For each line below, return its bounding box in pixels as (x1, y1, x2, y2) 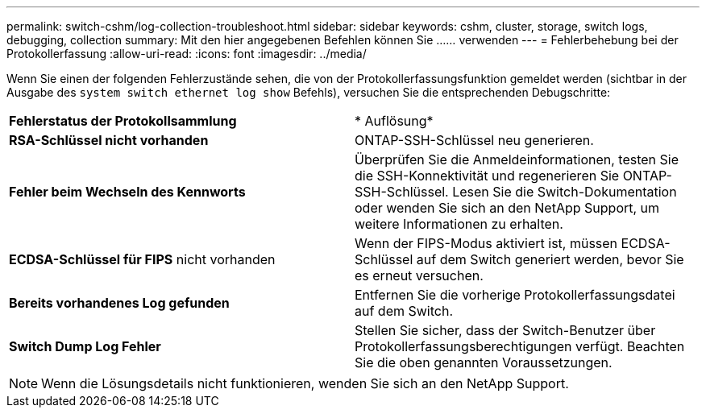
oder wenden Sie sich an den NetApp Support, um (355, 200, 660, 216)
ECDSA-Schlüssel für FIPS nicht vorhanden (9, 251, 276, 267)
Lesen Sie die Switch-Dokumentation (452, 184, 677, 200)
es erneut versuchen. (355, 267, 484, 284)
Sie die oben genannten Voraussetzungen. (355, 354, 613, 371)
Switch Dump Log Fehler (9, 338, 161, 354)
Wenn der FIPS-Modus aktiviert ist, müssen (355, 235, 618, 251)
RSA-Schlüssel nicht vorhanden (9, 132, 209, 148)
